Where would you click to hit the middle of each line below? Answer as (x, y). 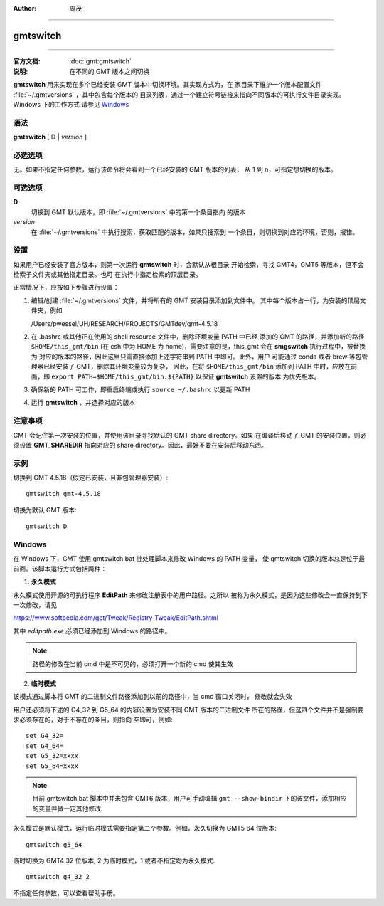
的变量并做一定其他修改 (66, 808)
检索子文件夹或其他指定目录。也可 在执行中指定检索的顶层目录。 (107, 275)
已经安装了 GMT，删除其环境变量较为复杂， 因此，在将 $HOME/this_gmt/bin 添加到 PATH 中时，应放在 (197, 367)
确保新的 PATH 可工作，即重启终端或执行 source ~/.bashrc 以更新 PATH (140, 389)
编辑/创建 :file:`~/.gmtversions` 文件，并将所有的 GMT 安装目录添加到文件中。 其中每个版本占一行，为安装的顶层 (196, 300)
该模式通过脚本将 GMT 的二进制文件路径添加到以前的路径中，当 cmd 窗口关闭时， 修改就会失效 (153, 697)
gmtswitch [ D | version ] (50, 137)
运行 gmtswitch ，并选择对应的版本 (83, 403)
